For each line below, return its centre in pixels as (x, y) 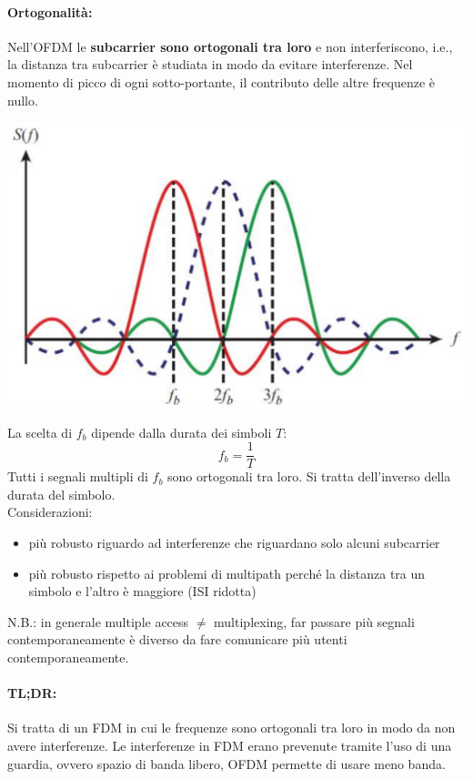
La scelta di (40, 432)
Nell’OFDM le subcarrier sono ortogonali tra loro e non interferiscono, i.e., (230, 46)
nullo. (23, 100)
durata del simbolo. (61, 494)
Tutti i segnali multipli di (78, 476)
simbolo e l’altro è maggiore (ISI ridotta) (142, 591)
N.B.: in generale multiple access (98, 621)
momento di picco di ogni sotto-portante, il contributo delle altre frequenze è (221, 81)
